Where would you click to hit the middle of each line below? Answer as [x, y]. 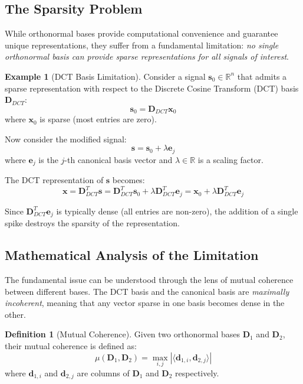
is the [48, 159]
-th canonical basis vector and [118, 159]
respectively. [197, 372]
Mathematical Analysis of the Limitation [132, 255]
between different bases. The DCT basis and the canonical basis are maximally [147, 291]
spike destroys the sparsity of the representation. [92, 223]
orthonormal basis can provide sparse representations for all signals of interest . [147, 56]
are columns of [103, 372]
